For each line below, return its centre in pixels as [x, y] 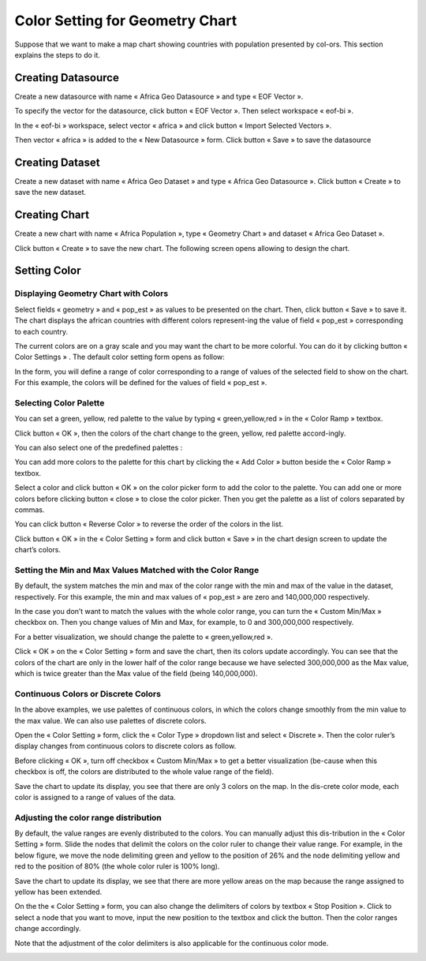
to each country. [41, 331]
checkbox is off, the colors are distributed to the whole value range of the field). [144, 772]
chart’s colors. [37, 550]
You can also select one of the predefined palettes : [99, 448]
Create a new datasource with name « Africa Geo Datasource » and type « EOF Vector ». [159, 96]
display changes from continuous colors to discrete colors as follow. [125, 746]
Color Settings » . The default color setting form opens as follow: [120, 357]
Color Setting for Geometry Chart [126, 21]
